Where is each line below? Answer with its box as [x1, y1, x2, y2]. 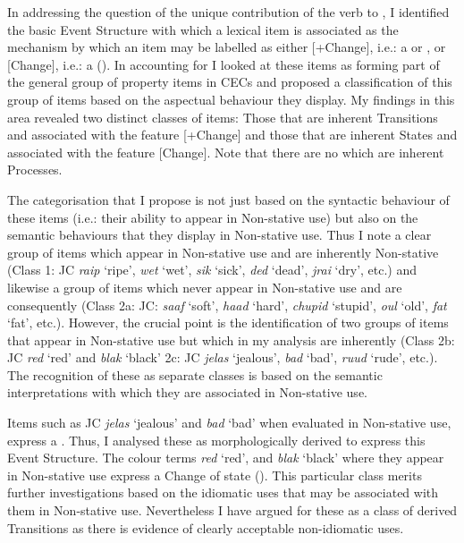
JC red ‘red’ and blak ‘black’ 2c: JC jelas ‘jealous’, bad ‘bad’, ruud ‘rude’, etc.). [7, 348, 438, 367]
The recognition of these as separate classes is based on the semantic [7, 365, 383, 384]
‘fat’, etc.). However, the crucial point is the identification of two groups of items [7, 313, 449, 332]
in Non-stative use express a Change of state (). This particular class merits [7, 465, 422, 484]
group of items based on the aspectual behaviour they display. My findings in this [7, 89, 455, 108]
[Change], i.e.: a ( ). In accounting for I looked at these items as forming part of [7, 55, 440, 73]
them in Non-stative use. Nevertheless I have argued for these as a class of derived [7, 501, 458, 520]
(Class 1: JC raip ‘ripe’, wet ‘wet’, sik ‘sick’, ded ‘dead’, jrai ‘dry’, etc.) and [7, 260, 418, 279]
